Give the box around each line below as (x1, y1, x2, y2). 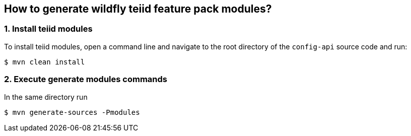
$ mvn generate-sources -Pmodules (4, 108, 140, 116)
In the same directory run (4, 92, 88, 101)
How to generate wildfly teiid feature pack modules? (4, 3, 272, 15)
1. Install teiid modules (4, 24, 93, 34)
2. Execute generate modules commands (4, 74, 167, 85)
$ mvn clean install (4, 57, 85, 66)
